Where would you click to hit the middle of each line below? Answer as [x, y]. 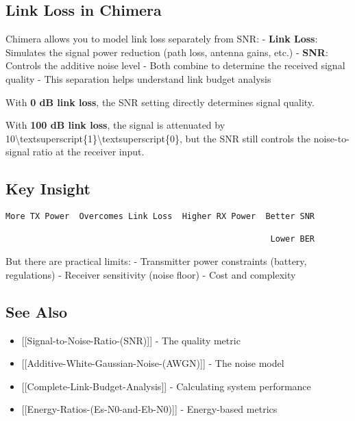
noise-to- [331, 138]
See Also [37, 311]
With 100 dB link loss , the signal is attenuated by [115, 125]
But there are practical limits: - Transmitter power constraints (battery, [156, 261]
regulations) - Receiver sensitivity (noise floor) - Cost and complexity [151, 274]
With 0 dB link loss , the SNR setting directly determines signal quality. [160, 102]
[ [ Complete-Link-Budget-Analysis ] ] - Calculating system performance [166, 386]
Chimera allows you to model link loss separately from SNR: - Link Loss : [162, 39]
